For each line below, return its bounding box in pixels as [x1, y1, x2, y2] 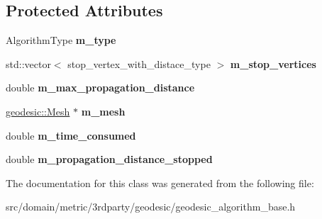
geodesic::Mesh [6, 103, 70, 118]
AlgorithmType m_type [6, 33, 116, 47]
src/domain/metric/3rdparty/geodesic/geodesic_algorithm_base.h [6, 199, 296, 214]
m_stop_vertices [230, 56, 316, 71]
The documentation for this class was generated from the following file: [6, 175, 314, 190]
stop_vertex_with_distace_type [67, 56, 211, 71]
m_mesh [81, 103, 126, 118]
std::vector [6, 56, 51, 71]
